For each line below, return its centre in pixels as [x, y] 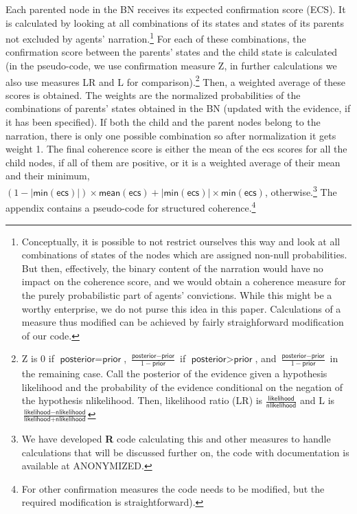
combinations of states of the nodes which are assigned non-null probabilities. [184, 255]
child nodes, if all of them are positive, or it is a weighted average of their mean [173, 162]
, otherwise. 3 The [301, 191]
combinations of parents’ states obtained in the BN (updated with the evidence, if [178, 108]
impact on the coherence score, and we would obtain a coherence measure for [184, 281]
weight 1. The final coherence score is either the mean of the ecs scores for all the [176, 149]
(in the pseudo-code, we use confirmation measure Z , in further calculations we [171, 66]
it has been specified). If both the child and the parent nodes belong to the [163, 122]
